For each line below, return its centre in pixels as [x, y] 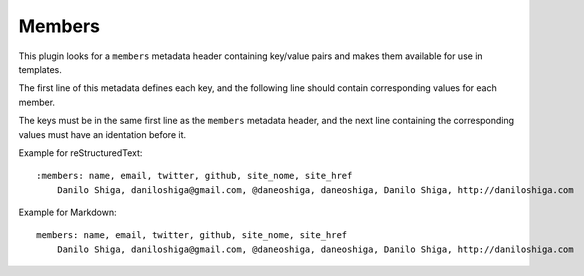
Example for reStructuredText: [80, 152]
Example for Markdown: [67, 212]
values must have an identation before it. [102, 134]
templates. [40, 69]
